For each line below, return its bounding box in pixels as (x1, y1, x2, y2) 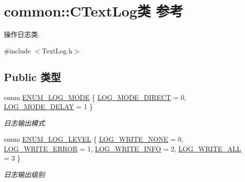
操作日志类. (4, 29, 40, 39)
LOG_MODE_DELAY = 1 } (4, 101, 93, 112)
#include (4, 45, 31, 55)
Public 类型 (4, 69, 61, 84)
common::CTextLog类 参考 (4, 1, 183, 21)
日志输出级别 (4, 169, 45, 180)
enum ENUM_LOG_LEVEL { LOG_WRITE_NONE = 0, (4, 134, 183, 144)
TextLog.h (42, 45, 72, 55)
